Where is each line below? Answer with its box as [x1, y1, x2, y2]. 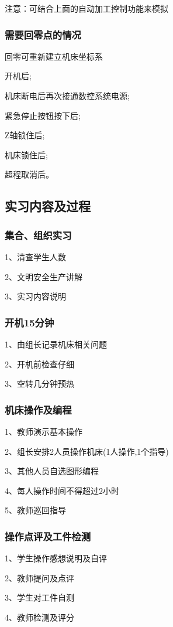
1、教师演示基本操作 [5, 425, 82, 437]
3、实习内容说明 [5, 290, 66, 302]
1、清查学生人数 [5, 250, 66, 263]
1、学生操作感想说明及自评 [5, 552, 107, 564]
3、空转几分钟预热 [5, 377, 74, 390]
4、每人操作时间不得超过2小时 [5, 484, 119, 496]
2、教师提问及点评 [5, 571, 74, 584]
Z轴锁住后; [5, 129, 45, 141]
